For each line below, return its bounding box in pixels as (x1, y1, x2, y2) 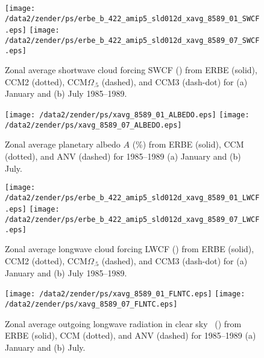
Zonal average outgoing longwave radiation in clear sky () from (5, 317, 242, 330)
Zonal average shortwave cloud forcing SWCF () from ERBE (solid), (5, 63, 257, 76)
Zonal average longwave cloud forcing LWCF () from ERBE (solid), (5, 242, 254, 255)
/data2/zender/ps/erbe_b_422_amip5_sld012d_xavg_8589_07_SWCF (5, 36, 260, 45)
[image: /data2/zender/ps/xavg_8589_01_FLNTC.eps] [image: (5, 290, 245, 299)
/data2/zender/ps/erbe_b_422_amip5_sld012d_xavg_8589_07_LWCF (5, 215, 260, 224)
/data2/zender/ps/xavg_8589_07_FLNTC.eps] (5, 299, 178, 308)
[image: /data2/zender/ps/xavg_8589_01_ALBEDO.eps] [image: (5, 111, 250, 120)
